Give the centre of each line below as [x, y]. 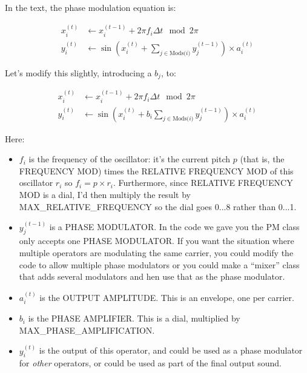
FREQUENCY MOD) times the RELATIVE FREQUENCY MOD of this [156, 170]
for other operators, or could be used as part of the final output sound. [150, 363]
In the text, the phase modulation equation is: [91, 7]
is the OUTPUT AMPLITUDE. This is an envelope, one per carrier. [167, 297]
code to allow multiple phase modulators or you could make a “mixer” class [159, 264]
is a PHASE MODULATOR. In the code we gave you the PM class [174, 227]
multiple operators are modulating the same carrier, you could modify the [156, 253]
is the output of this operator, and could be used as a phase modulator [171, 350]
